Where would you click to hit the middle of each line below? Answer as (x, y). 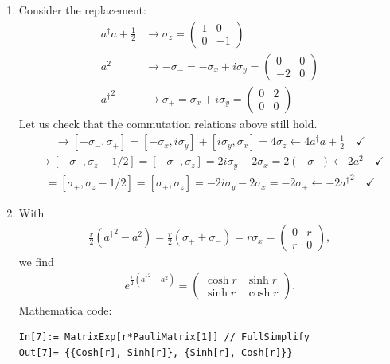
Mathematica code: (65, 309)
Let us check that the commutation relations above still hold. (168, 123)
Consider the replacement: (82, 10)
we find (36, 262)
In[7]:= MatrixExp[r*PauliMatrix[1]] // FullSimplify (164, 337)
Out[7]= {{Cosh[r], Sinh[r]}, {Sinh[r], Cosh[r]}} (156, 352)
